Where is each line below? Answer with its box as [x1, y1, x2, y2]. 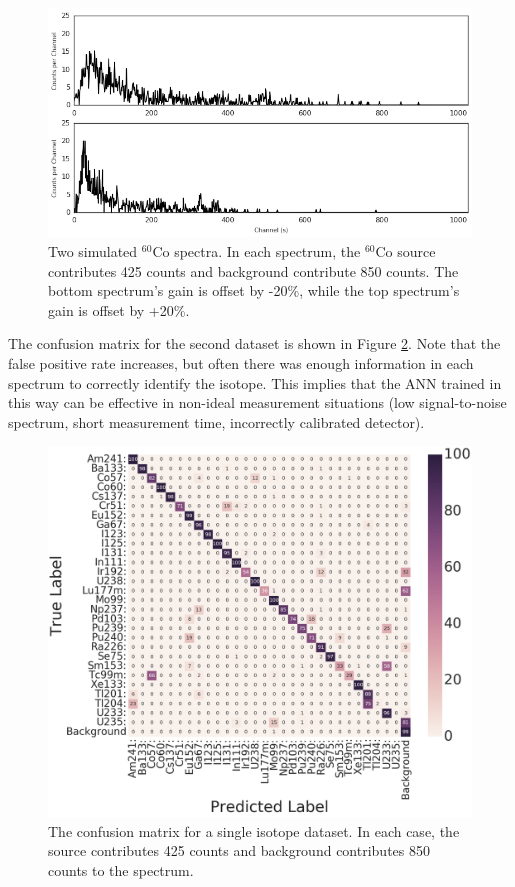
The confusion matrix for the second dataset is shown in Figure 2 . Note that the [8, 333, 501, 354]
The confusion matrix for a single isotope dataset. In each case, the [48, 820, 460, 841]
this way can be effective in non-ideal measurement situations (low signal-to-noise [8, 392, 507, 413]
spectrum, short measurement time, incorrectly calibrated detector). [8, 411, 425, 432]
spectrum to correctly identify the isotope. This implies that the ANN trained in [8, 372, 502, 393]
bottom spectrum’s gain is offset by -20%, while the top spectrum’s [48, 280, 460, 301]
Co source [375, 240, 436, 261]
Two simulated [48, 240, 138, 261]
